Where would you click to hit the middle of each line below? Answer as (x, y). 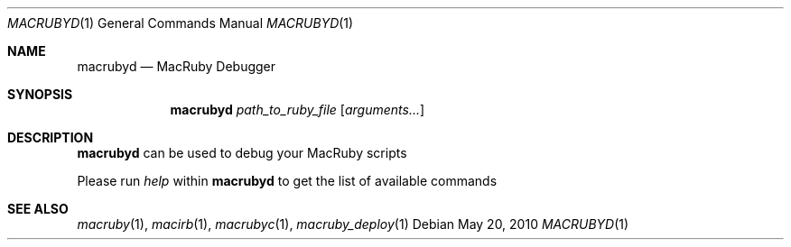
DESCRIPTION (51, 137)
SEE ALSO (38, 209)
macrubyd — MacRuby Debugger (177, 66)
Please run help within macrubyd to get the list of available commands (287, 181)
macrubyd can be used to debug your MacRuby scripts (242, 153)
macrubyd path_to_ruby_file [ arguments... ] (298, 110)
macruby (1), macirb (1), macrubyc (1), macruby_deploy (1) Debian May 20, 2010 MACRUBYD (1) (353, 224)
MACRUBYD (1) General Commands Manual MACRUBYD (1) (181, 23)
